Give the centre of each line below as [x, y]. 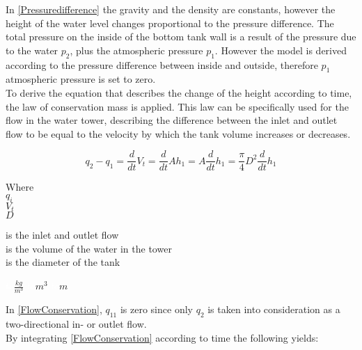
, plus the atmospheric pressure [136, 50]
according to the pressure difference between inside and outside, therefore [162, 64]
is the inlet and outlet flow [62, 235]
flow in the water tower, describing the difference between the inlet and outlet [172, 120]
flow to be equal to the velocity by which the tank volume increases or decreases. [178, 133]
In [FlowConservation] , [54, 309]
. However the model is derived [281, 50]
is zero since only [156, 309]
